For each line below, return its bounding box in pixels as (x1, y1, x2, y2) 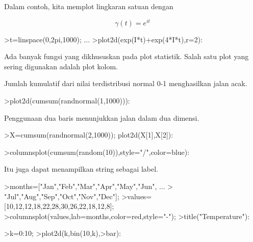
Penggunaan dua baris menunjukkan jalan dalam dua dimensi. (4, 112, 199, 123)
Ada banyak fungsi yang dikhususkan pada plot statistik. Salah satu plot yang (4, 51, 249, 62)
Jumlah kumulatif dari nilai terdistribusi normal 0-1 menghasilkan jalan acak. (4, 78, 247, 89)
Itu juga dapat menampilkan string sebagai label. (4, 164, 159, 174)
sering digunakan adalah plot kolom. (4, 61, 118, 71)
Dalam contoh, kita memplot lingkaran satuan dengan (4, 1, 173, 11)
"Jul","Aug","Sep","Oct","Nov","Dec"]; (4, 191, 119, 201)
